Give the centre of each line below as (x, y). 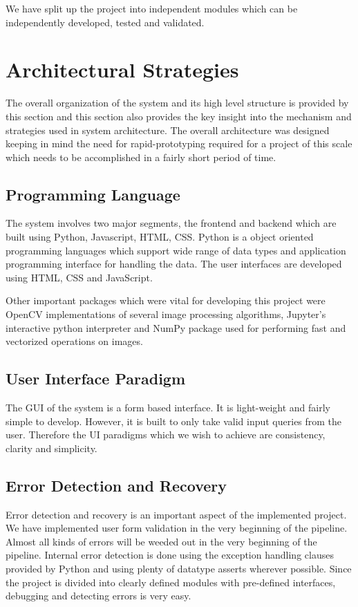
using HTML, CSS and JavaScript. (79, 277)
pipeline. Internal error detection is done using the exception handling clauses (170, 555)
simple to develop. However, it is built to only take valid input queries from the (174, 421)
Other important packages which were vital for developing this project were (166, 300)
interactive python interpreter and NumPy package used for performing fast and (176, 327)
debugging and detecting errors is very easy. (98, 596)
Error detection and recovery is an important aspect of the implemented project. (176, 514)
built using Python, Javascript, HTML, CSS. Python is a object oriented (160, 237)
